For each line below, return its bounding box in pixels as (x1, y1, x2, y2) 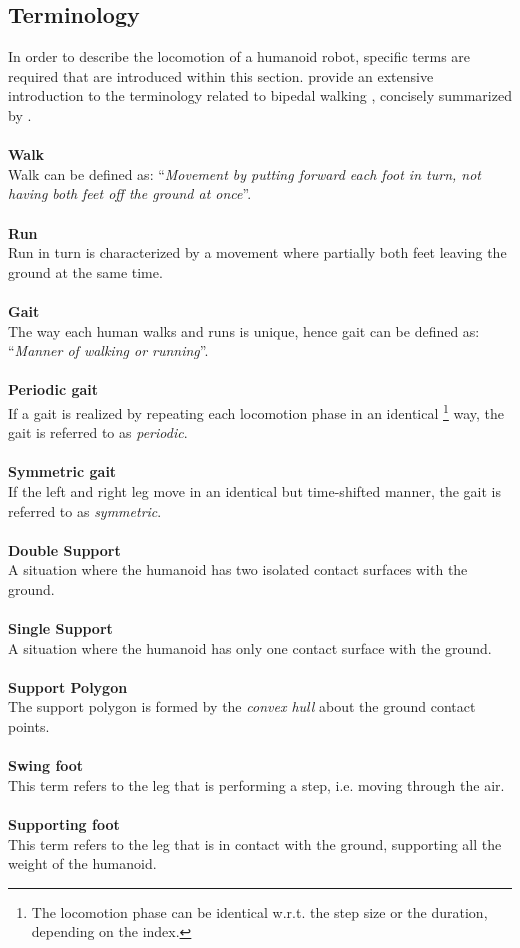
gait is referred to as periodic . (8, 422, 188, 443)
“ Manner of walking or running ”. (8, 340, 209, 361)
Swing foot (8, 755, 84, 776)
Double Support (8, 539, 121, 560)
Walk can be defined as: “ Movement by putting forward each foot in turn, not (8, 163, 481, 184)
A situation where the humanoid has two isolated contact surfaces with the (8, 559, 468, 580)
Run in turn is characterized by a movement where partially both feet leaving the (8, 242, 507, 263)
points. (8, 716, 50, 737)
